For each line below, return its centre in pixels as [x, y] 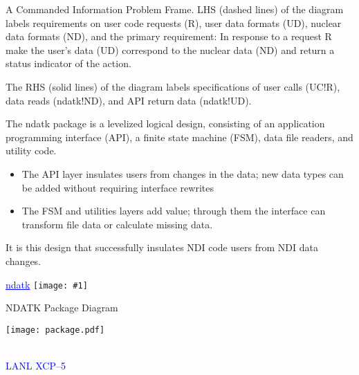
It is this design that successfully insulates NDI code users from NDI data [162, 247]
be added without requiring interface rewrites [118, 187]
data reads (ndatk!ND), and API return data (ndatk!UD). [129, 100]
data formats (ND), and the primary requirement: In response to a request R [169, 36]
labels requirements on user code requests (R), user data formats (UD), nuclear [174, 22]
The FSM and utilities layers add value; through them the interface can [174, 211]
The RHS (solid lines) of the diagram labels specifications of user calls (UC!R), [173, 86]
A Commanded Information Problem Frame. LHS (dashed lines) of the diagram [175, 9]
